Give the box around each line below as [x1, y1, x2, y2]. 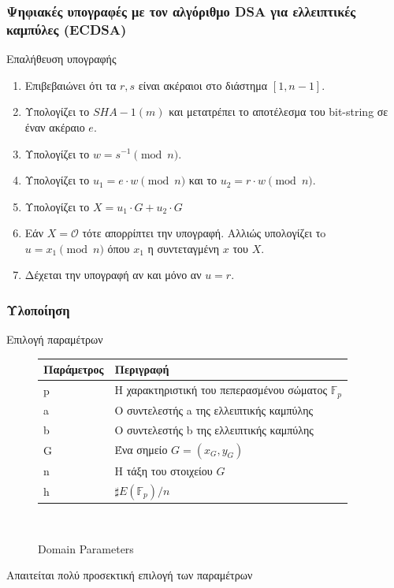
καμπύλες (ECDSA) [6, 19, 127, 39]
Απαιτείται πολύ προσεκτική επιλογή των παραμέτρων [6, 567, 253, 583]
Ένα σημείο [114, 441, 168, 457]
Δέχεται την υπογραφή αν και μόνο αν [24, 266, 202, 283]
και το [188, 172, 217, 188]
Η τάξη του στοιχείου [114, 462, 213, 478]
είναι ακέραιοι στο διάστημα [138, 76, 268, 93]
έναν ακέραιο [24, 118, 85, 135]
